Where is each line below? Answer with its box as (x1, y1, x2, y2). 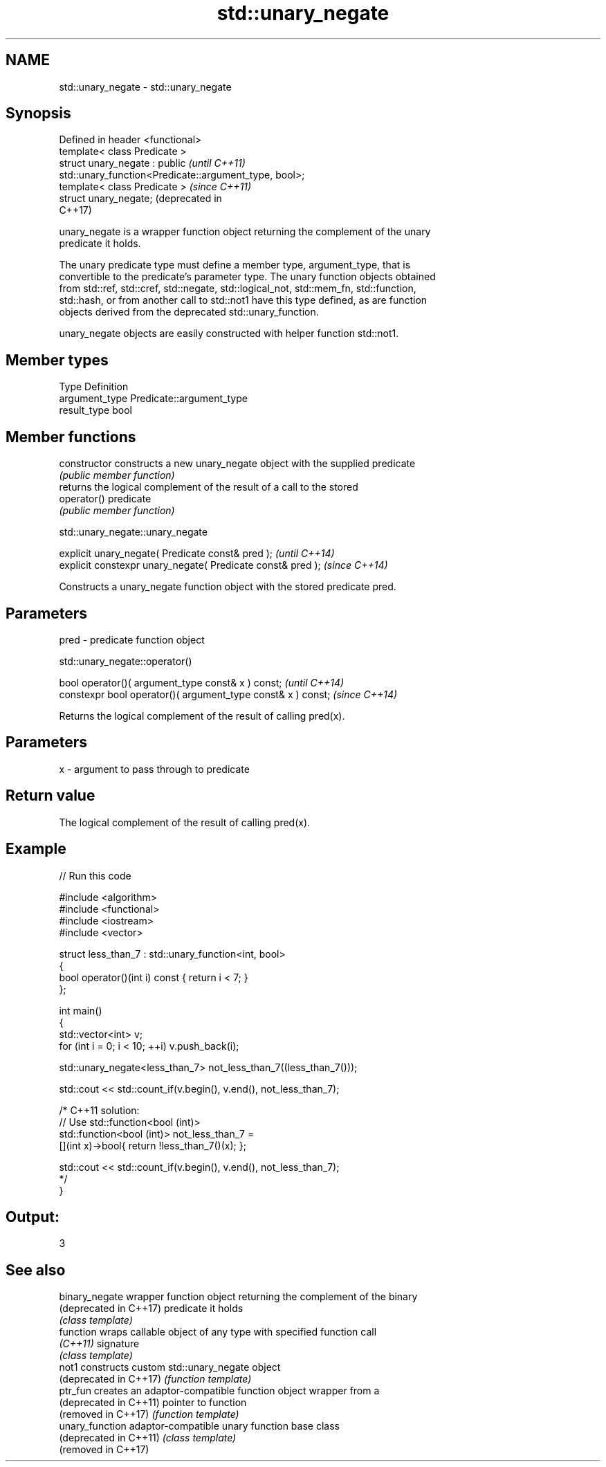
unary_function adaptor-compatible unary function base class (59, 1420, 340, 1432)
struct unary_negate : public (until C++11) (59, 157, 246, 170)
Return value (6, 787, 95, 805)
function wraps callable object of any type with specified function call (59, 1326, 377, 1338)
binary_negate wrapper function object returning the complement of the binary (59, 1291, 418, 1303)
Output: (6, 1208, 59, 1225)
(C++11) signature (59, 1338, 140, 1350)
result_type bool (59, 404, 132, 417)
